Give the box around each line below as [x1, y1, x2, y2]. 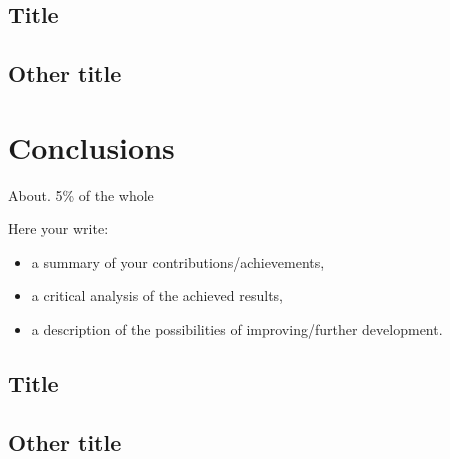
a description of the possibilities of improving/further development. [31, 319, 443, 340]
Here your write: [8, 218, 109, 239]
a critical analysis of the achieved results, [31, 285, 283, 306]
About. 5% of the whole [8, 184, 154, 205]
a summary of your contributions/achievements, [31, 251, 325, 272]
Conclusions [8, 126, 175, 167]
